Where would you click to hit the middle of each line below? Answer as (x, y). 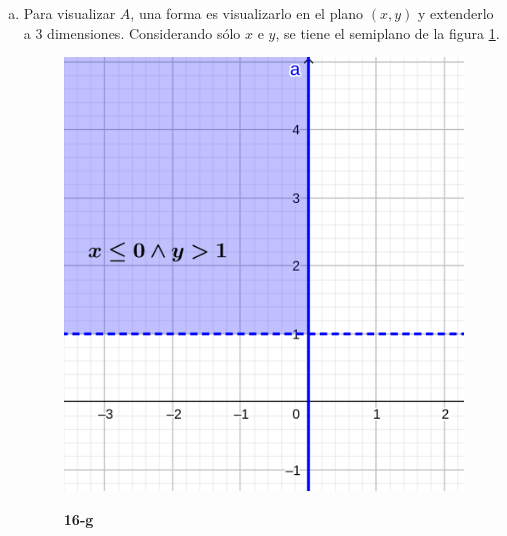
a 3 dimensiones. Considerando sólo (132, 32)
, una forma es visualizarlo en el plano (247, 13)
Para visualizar (69, 13)
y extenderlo (456, 13)
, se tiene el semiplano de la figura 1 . (387, 32)
